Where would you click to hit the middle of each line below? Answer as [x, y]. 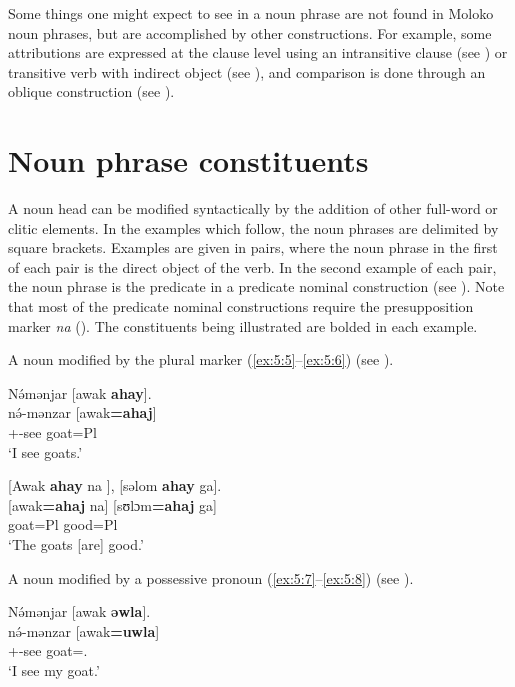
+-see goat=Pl [52, 432]
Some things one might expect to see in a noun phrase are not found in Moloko [251, 13]
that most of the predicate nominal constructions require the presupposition [241, 306]
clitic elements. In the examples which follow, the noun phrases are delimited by [253, 227]
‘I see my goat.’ [54, 669]
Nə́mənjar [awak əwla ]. [79, 611]
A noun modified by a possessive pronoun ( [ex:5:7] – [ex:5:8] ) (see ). [211, 577]
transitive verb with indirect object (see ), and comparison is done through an [247, 71]
